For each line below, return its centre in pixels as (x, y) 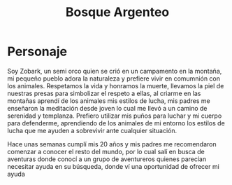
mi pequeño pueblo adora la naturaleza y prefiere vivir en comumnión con (114, 78)
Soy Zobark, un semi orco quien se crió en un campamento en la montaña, (115, 71)
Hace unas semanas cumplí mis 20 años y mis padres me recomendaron (112, 144)
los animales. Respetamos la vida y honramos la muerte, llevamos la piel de (116, 85)
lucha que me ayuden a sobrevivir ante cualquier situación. (92, 130)
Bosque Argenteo (117, 12)
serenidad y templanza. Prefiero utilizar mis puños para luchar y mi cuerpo (115, 116)
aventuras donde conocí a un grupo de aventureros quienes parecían (107, 159)
